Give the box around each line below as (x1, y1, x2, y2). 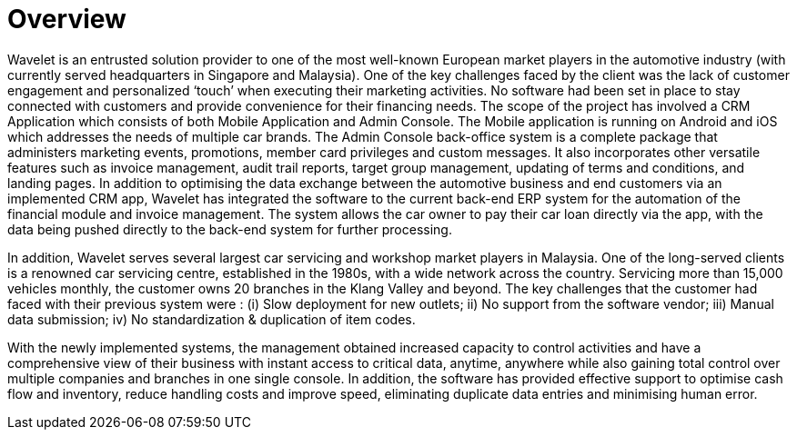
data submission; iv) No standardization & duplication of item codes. (7, 311, 416, 327)
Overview (7, 4, 126, 35)
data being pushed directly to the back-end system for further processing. (7, 221, 452, 237)
